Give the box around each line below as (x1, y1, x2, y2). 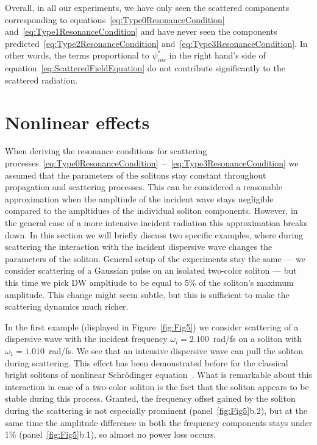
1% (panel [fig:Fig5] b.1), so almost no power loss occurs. (5, 428, 216, 441)
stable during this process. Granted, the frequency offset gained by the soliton (5, 392, 296, 405)
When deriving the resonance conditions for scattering (5, 144, 207, 157)
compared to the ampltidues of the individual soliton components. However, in (5, 204, 298, 217)
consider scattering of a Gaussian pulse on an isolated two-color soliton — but (5, 264, 297, 277)
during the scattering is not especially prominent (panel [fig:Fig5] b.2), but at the (5, 404, 308, 416)
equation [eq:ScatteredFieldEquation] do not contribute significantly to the (5, 62, 285, 74)
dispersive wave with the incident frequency (5, 332, 168, 345)
